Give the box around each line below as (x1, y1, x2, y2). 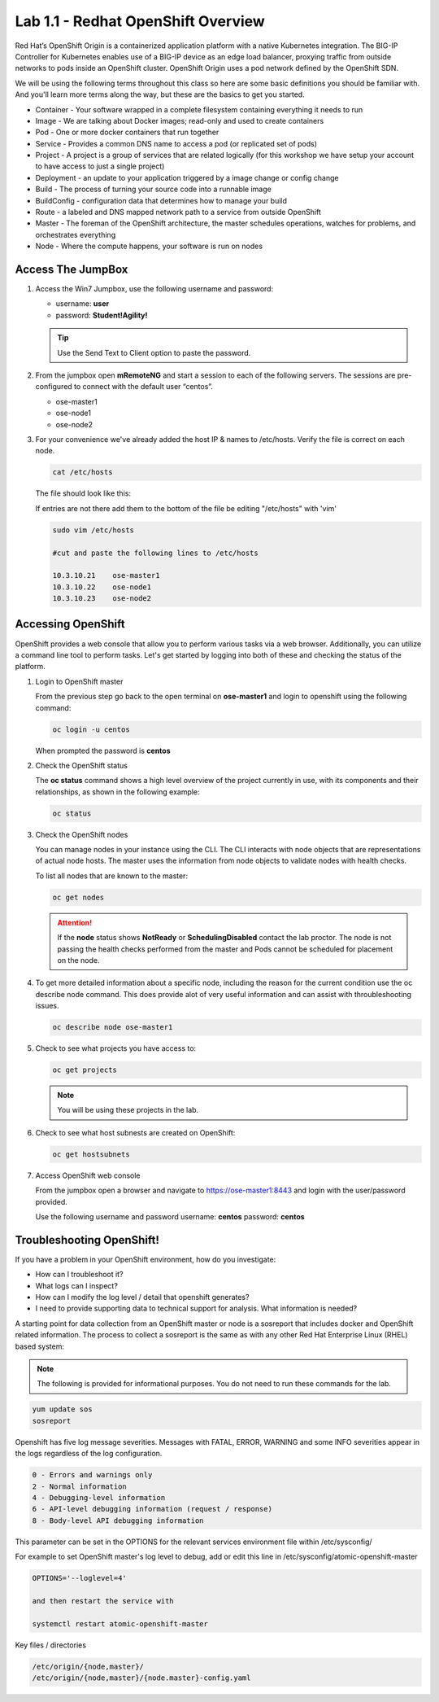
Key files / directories (15, 1640, 87, 1650)
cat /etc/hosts (52, 468, 113, 477)
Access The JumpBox (15, 263, 128, 276)
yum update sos (32, 1405, 93, 1414)
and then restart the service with (32, 1596, 174, 1605)
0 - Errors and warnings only (32, 1470, 153, 1480)
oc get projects (52, 1065, 118, 1074)
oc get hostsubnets (52, 1149, 130, 1159)
